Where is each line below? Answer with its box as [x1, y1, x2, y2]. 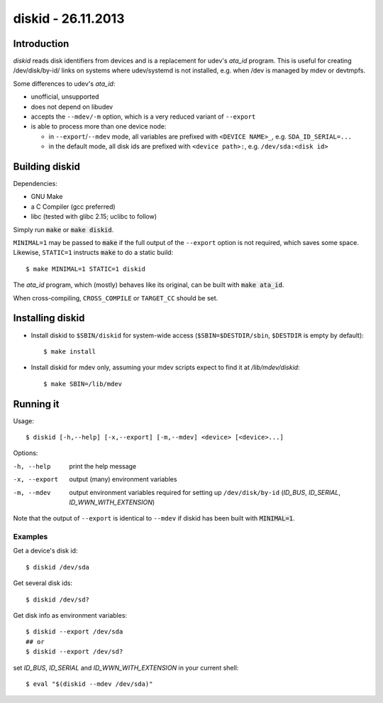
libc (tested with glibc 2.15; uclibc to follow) [30, 212, 157, 221]
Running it [13, 398, 60, 410]
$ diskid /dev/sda [26, 563, 90, 571]
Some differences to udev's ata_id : [13, 79, 116, 88]
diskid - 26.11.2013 [13, 11, 125, 26]
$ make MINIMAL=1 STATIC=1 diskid [26, 265, 145, 273]
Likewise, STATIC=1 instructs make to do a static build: [13, 249, 174, 257]
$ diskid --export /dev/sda [26, 628, 123, 636]
